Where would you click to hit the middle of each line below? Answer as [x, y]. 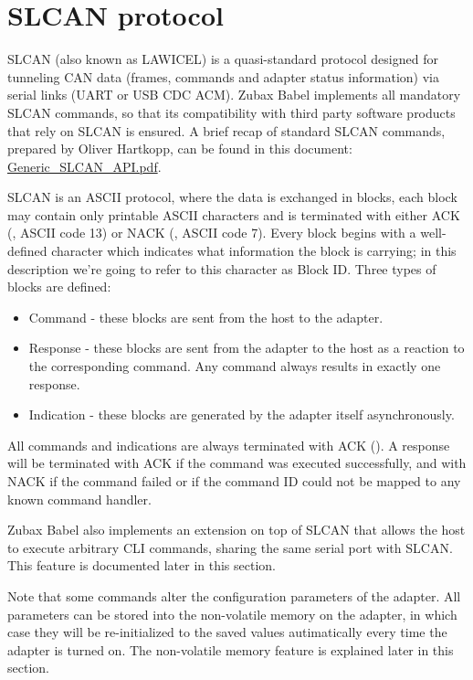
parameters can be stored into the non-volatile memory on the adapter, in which [232, 614]
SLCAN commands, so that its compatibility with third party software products [231, 112]
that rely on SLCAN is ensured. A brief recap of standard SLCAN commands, [226, 130]
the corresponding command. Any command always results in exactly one [235, 366]
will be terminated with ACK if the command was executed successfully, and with [237, 463]
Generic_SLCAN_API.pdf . [84, 166]
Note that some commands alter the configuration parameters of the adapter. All [234, 595]
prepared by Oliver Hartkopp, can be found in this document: [180, 149]
